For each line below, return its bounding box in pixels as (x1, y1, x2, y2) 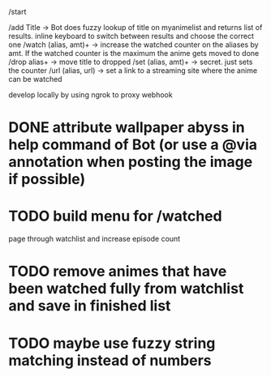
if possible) (8, 170, 86, 189)
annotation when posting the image (8, 153, 253, 171)
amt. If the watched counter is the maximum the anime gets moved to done (8, 49, 260, 58)
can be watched (8, 75, 62, 84)
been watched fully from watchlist (8, 280, 244, 298)
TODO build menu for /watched (8, 207, 222, 225)
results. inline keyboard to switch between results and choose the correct (8, 32, 254, 41)
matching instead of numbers (8, 351, 212, 370)
